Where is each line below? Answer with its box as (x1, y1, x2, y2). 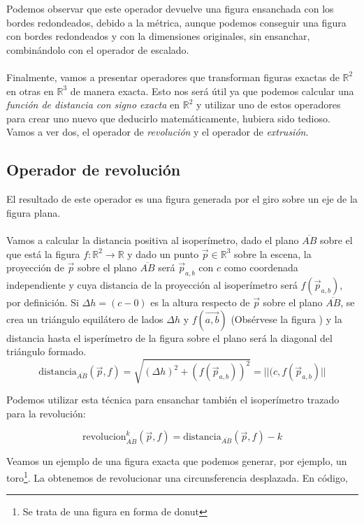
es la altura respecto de (150, 294, 250, 309)
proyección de (6, 260, 64, 275)
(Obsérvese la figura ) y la (231, 311, 342, 326)
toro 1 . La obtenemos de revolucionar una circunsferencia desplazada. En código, (6, 468, 348, 485)
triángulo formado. (6, 344, 87, 359)
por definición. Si (6, 294, 79, 309)
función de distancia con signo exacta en (6, 97, 180, 112)
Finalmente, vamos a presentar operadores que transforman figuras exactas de (6, 69, 340, 84)
